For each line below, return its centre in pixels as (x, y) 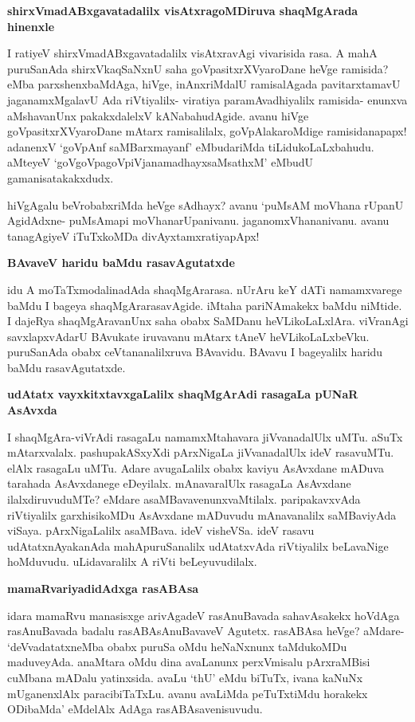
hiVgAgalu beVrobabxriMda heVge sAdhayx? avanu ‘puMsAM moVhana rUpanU (206, 204)
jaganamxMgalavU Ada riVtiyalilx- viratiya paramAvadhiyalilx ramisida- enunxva (207, 99)
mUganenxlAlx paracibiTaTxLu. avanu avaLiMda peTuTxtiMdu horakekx (188, 693)
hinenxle (31, 26)
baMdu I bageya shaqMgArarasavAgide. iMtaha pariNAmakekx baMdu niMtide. (205, 305)
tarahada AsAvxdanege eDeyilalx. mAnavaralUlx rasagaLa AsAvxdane (179, 483)
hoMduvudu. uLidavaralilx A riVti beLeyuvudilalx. (132, 561)
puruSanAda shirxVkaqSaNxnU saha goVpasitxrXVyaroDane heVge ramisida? (198, 68)
